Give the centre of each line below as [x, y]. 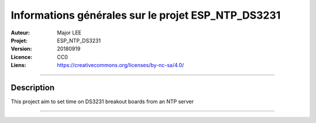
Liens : [18, 65]
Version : [21, 49]
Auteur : [20, 33]
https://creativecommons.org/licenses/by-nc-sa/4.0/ [121, 65]
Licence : [22, 57]
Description [33, 87]
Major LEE [69, 33]
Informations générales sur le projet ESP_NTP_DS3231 [146, 15]
